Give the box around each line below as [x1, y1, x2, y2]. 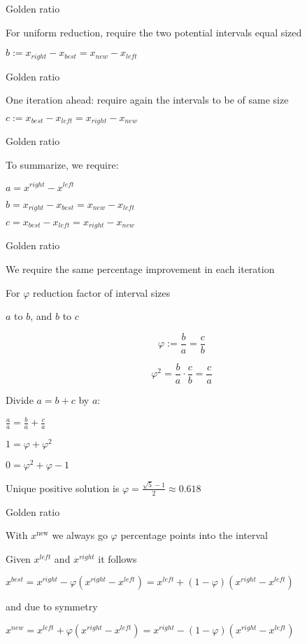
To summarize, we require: [6, 157, 119, 171]
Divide [6, 392, 34, 407]
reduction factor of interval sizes [32, 285, 171, 300]
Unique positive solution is [6, 480, 120, 495]
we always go [52, 528, 108, 542]
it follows [98, 551, 137, 566]
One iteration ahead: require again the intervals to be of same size [6, 92, 289, 107]
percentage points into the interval [120, 528, 268, 542]
